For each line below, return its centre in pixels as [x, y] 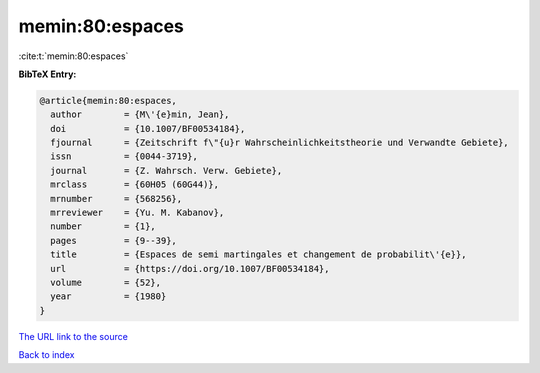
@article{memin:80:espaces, [108, 100]
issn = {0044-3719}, [124, 156]
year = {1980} [108, 296]
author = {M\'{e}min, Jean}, [140, 114]
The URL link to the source [73, 336]
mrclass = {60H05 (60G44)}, [135, 184]
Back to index [46, 355]
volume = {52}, [106, 282]
